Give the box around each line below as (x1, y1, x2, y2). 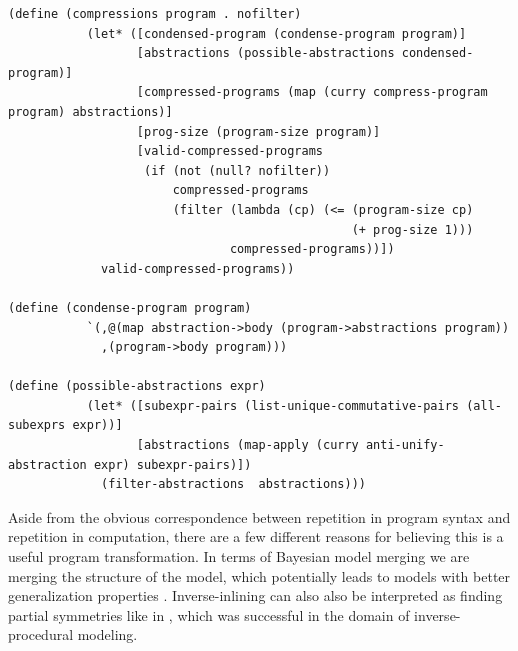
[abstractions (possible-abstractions (136, 46, 395, 61)
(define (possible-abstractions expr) (8, 379, 266, 394)
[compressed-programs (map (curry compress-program (136, 85, 488, 100)
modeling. (77, 624, 138, 645)
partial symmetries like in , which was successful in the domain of (8, 604, 410, 625)
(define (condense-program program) (8, 300, 252, 315)
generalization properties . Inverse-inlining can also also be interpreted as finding (8, 585, 503, 606)
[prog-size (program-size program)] (136, 124, 381, 139)
